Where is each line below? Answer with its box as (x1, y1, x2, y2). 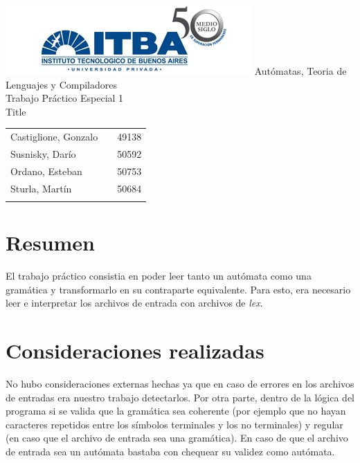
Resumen (6, 228, 95, 257)
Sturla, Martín (10, 181, 72, 195)
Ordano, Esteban (10, 163, 82, 178)
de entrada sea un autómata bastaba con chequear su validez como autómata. (6, 444, 335, 458)
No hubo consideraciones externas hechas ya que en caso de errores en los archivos (6, 376, 354, 391)
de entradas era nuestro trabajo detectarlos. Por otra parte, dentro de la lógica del (6, 390, 354, 404)
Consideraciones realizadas (6, 336, 264, 365)
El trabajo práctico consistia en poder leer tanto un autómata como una (6, 269, 312, 283)
